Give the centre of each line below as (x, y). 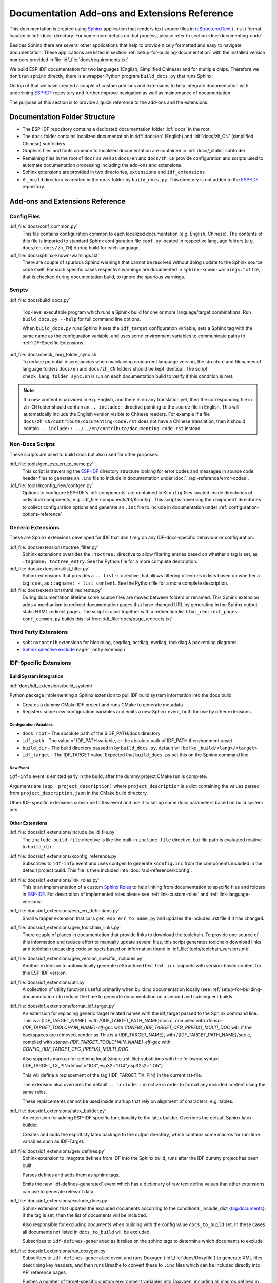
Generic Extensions (35, 528)
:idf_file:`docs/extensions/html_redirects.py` (56, 590)
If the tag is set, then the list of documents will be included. (85, 1215)
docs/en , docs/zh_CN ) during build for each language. (81, 248)
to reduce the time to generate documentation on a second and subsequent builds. (146, 997)
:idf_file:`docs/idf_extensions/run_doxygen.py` (58, 1251)
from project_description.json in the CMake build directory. (79, 793)
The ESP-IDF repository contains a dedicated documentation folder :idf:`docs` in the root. (117, 129)
